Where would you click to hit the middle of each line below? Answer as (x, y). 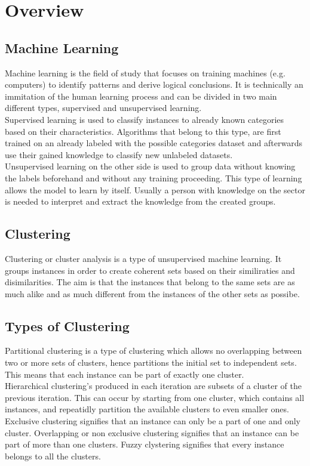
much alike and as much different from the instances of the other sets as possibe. (152, 293)
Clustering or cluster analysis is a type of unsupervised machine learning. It (143, 258)
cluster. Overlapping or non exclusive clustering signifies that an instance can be (152, 432)
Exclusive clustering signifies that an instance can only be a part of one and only (153, 421)
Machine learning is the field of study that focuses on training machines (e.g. (145, 72)
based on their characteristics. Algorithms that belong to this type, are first (143, 131)
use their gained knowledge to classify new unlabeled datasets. (119, 154)
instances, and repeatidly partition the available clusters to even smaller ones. (147, 409)
